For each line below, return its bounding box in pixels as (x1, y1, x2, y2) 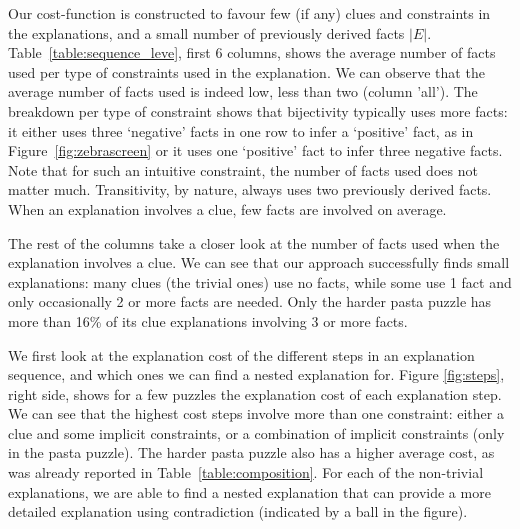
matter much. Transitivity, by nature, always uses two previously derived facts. (8, 179, 492, 200)
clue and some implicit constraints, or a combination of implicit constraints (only (8, 422, 505, 443)
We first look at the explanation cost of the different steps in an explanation (8, 344, 475, 365)
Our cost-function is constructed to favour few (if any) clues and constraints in (8, 3, 491, 23)
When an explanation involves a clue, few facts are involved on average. (8, 198, 447, 219)
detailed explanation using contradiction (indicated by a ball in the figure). (8, 501, 468, 522)
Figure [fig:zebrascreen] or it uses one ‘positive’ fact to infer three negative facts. (8, 140, 503, 161)
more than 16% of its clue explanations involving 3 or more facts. (8, 310, 408, 331)
